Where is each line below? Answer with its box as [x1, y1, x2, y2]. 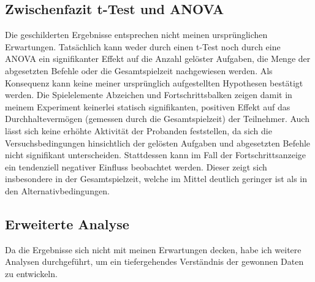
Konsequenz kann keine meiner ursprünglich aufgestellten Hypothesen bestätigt [5, 76, 303, 89]
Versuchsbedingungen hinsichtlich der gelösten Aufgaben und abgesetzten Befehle [5, 136, 311, 149]
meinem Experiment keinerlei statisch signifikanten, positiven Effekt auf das [5, 100, 290, 113]
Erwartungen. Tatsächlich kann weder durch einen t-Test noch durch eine [5, 40, 281, 53]
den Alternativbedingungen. [5, 184, 110, 197]
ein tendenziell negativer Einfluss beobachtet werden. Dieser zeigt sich [5, 160, 267, 173]
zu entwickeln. [5, 267, 58, 280]
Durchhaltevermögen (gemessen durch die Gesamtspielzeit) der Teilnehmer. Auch [5, 112, 309, 125]
